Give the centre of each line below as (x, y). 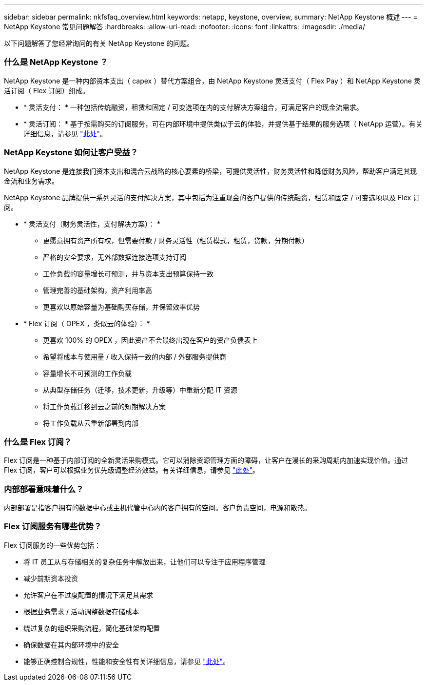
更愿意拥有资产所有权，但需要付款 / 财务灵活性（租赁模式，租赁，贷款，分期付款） (176, 240)
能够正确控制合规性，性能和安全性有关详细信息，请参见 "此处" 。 (126, 661)
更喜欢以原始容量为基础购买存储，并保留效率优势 (121, 307)
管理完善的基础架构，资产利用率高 (97, 290)
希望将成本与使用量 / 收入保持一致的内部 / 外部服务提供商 (135, 356)
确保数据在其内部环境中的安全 (71, 644)
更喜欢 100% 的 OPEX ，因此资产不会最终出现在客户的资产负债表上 (150, 340)
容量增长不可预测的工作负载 (87, 373)
